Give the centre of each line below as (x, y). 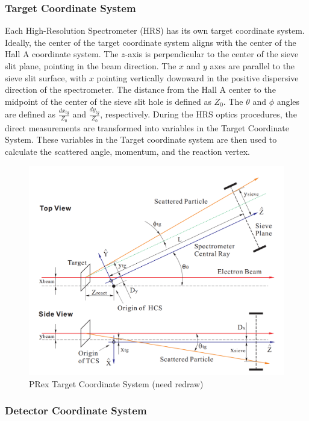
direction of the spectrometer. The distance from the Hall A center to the (140, 89)
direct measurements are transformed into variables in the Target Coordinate (147, 127)
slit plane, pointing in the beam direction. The (91, 66)
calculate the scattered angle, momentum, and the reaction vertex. (127, 151)
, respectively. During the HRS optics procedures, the (198, 114)
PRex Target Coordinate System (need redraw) (116, 383)
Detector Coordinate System (76, 410)
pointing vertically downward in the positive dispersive (198, 77)
